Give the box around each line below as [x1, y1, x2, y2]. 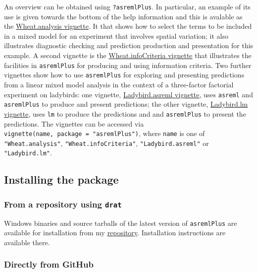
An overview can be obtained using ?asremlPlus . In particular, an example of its [4, 1, 251, 11]
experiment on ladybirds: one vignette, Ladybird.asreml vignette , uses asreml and [4, 89, 253, 99]
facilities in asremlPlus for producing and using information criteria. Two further [4, 60, 252, 70]
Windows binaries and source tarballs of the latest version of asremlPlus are [4, 217, 237, 228]
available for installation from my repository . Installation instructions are [4, 227, 226, 238]
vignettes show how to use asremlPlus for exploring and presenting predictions [4, 69, 245, 80]
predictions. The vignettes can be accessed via [4, 118, 144, 129]
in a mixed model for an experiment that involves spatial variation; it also [4, 30, 229, 41]
